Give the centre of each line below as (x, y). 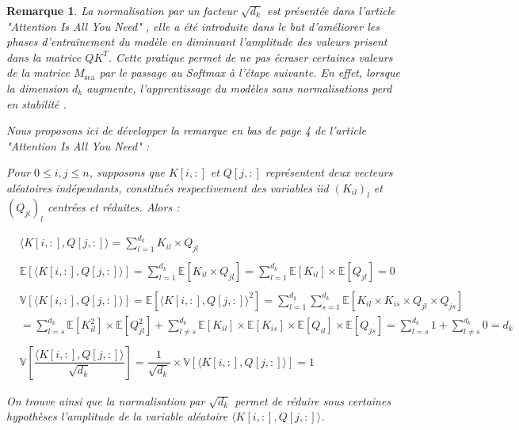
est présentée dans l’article (331, 10)
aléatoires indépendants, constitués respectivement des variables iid (168, 187)
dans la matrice (44, 57)
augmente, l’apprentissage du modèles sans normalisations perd (239, 88)
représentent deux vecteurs (329, 172)
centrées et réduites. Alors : (114, 206)
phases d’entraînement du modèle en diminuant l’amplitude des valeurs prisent (197, 42)
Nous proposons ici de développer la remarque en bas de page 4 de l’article (186, 130)
